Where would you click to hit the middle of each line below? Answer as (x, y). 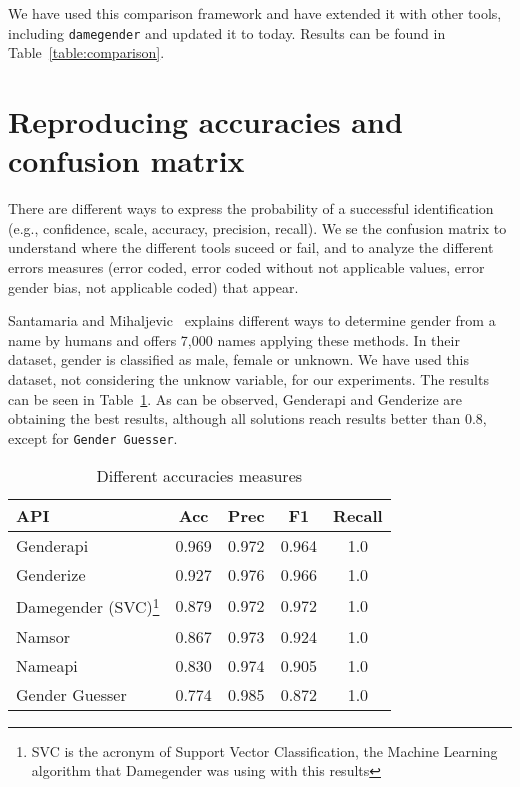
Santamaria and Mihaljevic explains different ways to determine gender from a (252, 320)
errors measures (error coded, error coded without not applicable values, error (246, 266)
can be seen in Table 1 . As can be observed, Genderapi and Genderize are (235, 398)
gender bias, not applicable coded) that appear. (153, 286)
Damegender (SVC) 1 (88, 605)
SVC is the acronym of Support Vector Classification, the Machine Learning (264, 750)
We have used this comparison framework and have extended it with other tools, (255, 13)
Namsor (43, 636)
